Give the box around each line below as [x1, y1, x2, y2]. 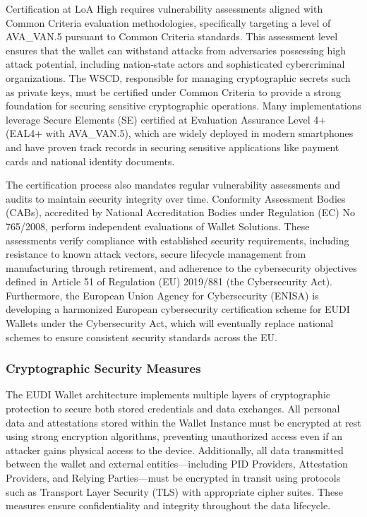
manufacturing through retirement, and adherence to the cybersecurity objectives [6, 260, 357, 275]
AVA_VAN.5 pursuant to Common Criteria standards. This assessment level [6, 29, 338, 44]
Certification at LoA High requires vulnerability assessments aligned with [6, 1, 323, 16]
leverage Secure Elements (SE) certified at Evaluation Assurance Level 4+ [6, 112, 327, 126]
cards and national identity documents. [6, 153, 175, 168]
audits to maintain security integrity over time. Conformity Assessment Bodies [6, 191, 346, 206]
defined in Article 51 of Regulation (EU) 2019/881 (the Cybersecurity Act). [6, 274, 332, 289]
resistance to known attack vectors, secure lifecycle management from [6, 246, 306, 261]
